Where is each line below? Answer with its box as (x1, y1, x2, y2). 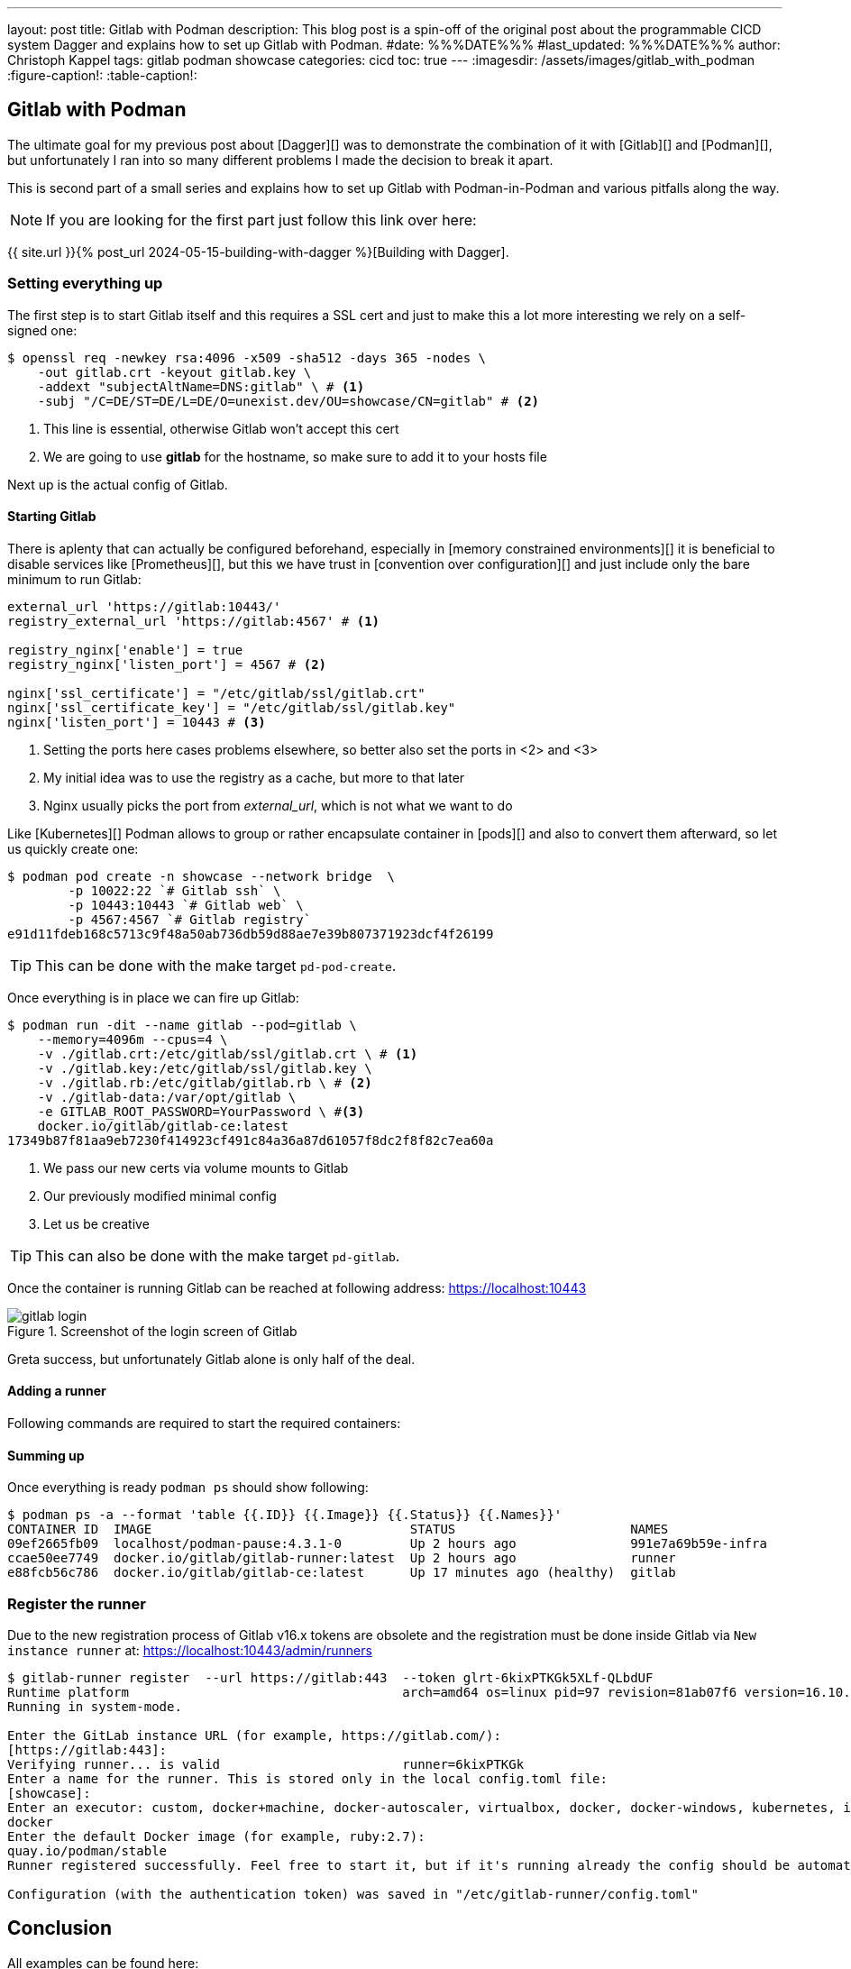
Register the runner (7, 1594, 146, 1613)
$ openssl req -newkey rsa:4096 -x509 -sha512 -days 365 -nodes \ (7, 350, 487, 365)
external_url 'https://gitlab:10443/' (7, 599, 281, 614)
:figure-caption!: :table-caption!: (7, 68, 197, 83)
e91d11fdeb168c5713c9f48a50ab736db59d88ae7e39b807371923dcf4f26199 (7, 926, 494, 941)
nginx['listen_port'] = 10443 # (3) (7, 714, 266, 729)
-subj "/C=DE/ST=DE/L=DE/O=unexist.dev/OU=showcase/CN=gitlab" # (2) (37, 393, 540, 408)
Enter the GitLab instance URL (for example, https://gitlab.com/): (7, 1728, 501, 1743)
